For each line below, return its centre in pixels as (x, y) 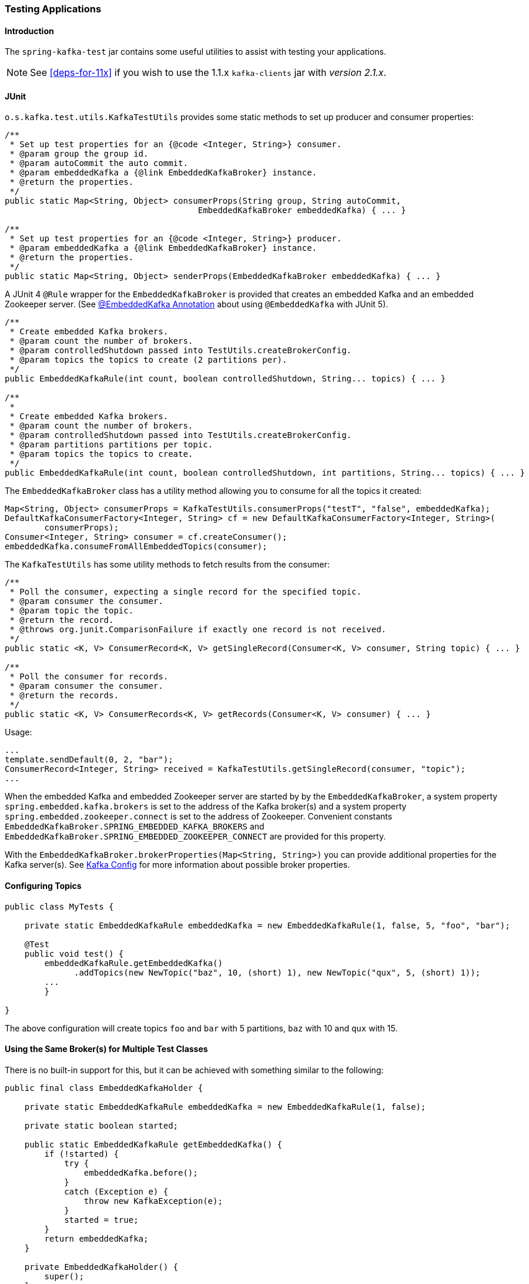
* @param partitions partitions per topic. (111, 445)
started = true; (101, 1220)
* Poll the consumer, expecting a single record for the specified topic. (185, 592)
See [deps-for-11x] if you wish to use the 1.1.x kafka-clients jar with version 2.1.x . (208, 73)
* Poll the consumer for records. (89, 677)
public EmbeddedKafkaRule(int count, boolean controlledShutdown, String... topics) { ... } (225, 379)
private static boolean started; (101, 1125)
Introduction (29, 31)
